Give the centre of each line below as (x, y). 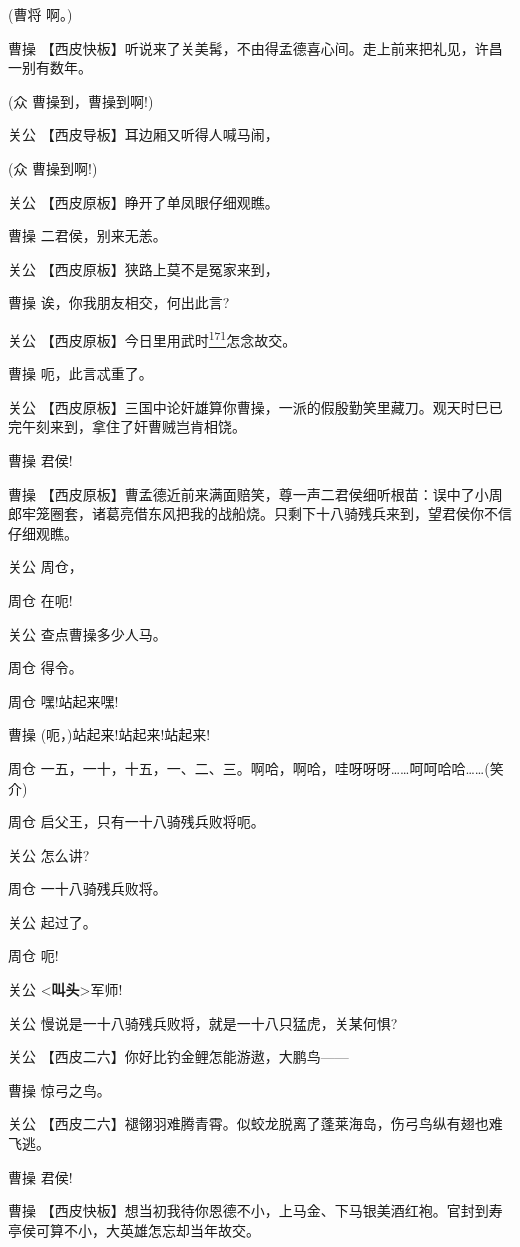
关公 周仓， (45, 566)
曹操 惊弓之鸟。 (59, 1089)
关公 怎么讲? (49, 854)
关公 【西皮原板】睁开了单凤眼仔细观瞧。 (143, 201)
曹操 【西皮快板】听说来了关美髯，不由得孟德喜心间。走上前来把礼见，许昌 (255, 47)
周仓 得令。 (45, 667)
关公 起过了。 (52, 921)
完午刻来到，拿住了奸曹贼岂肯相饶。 (127, 426)
